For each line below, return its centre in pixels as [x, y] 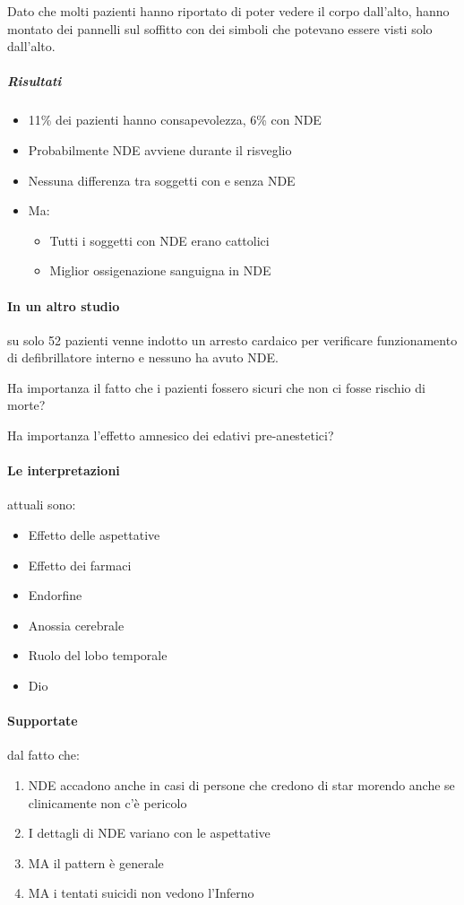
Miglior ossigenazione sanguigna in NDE [160, 270]
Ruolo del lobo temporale [98, 655]
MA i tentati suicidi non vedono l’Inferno [141, 893]
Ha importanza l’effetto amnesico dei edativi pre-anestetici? [171, 435]
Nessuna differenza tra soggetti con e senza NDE [162, 180]
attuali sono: [42, 505]
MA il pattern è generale [96, 862]
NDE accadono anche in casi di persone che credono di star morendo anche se [241, 785]
